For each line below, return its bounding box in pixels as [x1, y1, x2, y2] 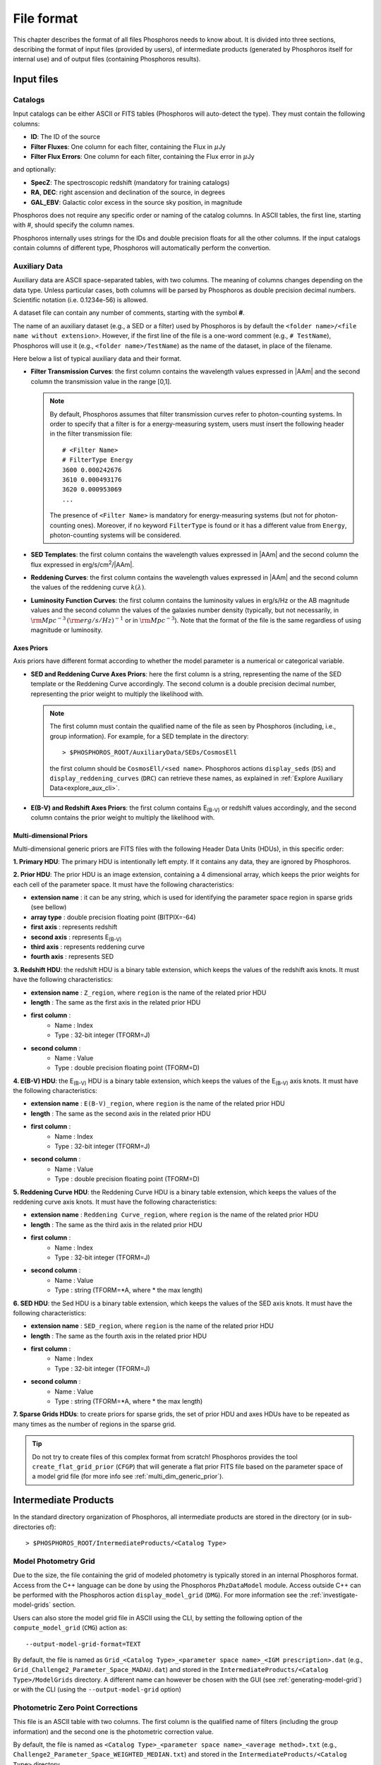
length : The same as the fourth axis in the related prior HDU [30, 1332, 207, 1340]
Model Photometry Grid [13, 1556, 95, 1566]
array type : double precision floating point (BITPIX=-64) [30, 913, 196, 921]
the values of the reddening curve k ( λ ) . [30, 583, 146, 592]
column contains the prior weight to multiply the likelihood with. [30, 813, 215, 822]
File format [13, 11, 78, 26]
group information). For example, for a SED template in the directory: [49, 731, 249, 741]
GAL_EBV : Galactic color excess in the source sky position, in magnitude [30, 198, 243, 206]
